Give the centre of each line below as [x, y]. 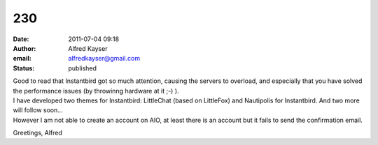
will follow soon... [38, 110]
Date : [21, 39]
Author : [24, 48]
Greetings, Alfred [37, 133]
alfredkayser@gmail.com [104, 59]
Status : [24, 68]
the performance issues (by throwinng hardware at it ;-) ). [96, 91]
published [83, 68]
